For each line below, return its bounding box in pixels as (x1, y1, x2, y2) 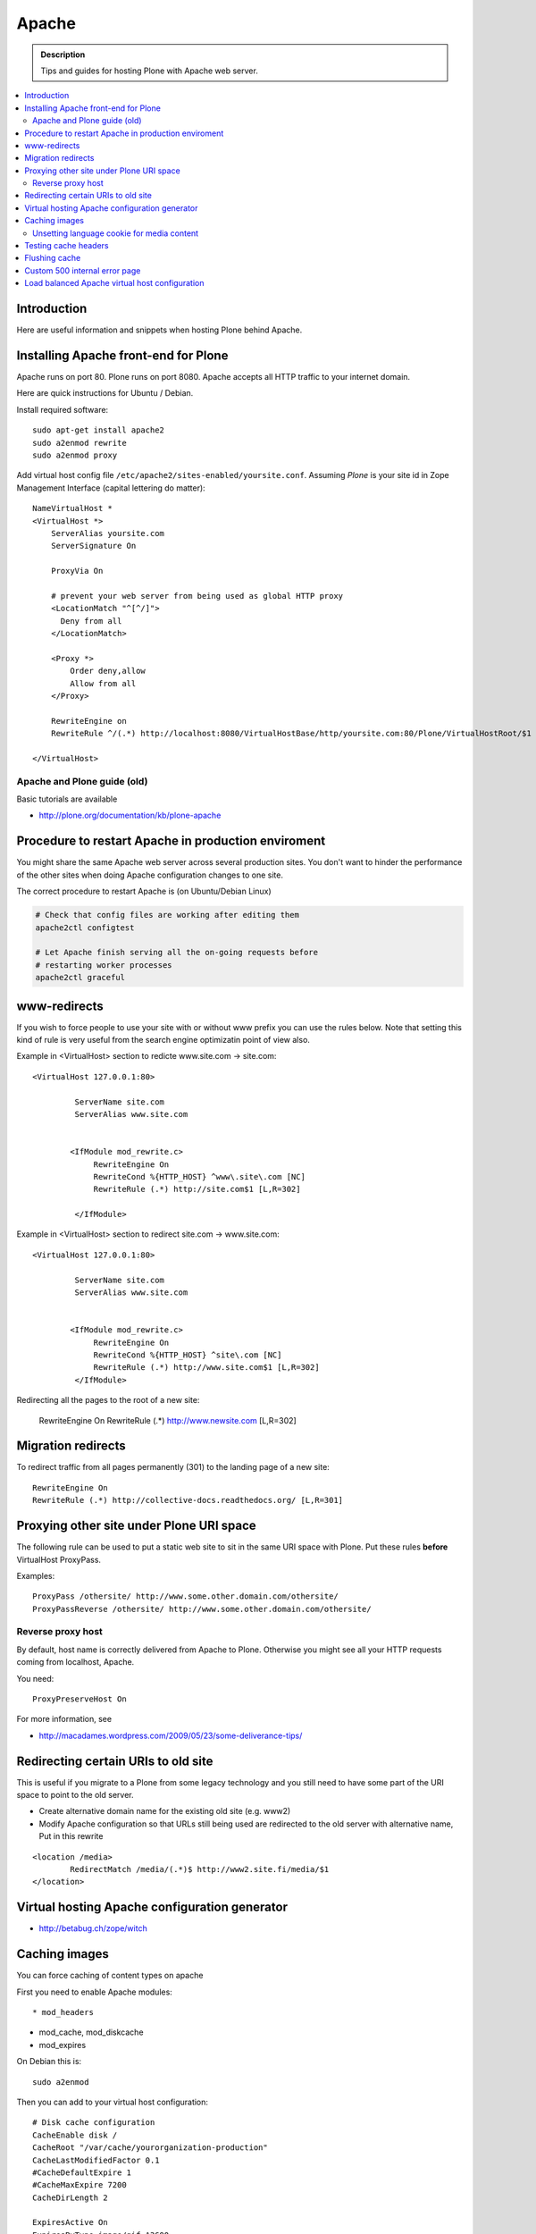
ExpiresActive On (32, 2217, 108, 2228)
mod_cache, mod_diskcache (38, 2027, 144, 2037)
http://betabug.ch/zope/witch (38, 1923, 147, 1934)
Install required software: (16, 404, 109, 415)
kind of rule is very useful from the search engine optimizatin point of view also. (16, 1034, 310, 1045)
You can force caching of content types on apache (16, 1970, 204, 1981)
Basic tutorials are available (16, 794, 118, 804)
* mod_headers (32, 2007, 94, 2018)
